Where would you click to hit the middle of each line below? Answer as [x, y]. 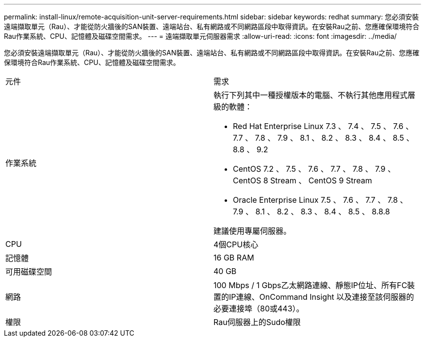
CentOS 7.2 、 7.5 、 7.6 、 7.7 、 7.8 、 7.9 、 [314, 169]
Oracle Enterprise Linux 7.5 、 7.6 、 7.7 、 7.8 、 [320, 200]
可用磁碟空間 [29, 272]
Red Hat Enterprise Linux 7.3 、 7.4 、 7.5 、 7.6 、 [323, 126]
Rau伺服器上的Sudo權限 [257, 322]
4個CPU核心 [236, 244]
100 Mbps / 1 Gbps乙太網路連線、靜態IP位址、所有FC [311, 285]
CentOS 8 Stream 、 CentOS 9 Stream [302, 180]
